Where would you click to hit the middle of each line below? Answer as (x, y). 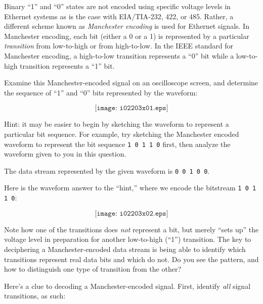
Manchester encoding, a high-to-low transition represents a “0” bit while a (119, 55)
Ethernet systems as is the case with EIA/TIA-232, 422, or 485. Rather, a (119, 16)
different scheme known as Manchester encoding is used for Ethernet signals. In (127, 26)
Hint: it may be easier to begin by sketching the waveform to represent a (117, 124)
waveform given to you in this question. (65, 154)
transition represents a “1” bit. (67, 65)
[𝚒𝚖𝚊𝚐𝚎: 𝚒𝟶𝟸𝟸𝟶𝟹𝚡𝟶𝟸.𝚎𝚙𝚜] (131, 213)
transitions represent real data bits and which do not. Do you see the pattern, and (131, 259)
